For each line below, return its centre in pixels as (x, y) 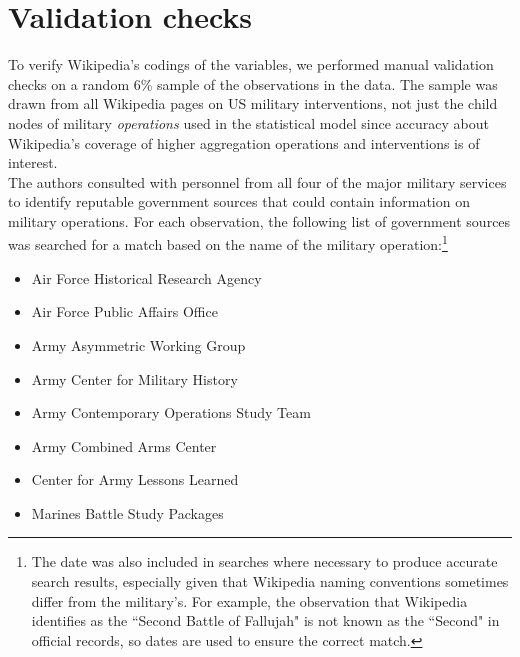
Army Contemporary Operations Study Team (171, 412)
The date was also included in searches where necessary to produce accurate (264, 561)
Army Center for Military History (134, 378)
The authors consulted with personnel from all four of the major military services (257, 181)
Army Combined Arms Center (124, 445)
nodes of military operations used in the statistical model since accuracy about (248, 122)
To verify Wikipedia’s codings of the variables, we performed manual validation (251, 64)
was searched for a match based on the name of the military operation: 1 (228, 243)
